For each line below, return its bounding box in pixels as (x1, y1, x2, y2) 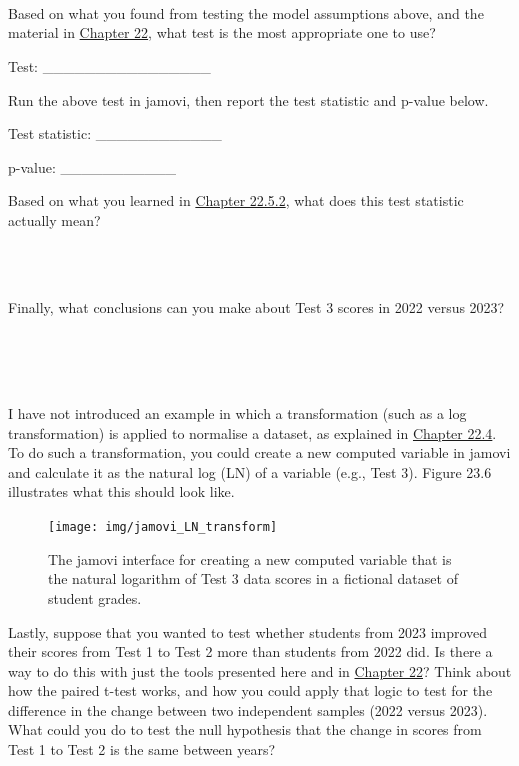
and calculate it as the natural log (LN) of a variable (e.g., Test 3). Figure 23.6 (8, 461, 492, 482)
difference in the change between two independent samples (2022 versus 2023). (8, 699, 488, 720)
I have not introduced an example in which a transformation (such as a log (8, 403, 467, 424)
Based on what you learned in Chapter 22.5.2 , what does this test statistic (8, 190, 464, 211)
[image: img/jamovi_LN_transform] (48, 520, 278, 535)
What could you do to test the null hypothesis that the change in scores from (8, 719, 482, 740)
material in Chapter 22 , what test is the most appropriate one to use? (8, 22, 436, 43)
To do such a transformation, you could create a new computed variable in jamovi (8, 442, 511, 463)
